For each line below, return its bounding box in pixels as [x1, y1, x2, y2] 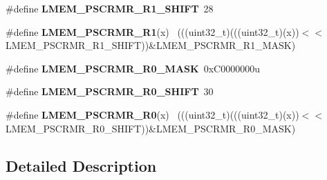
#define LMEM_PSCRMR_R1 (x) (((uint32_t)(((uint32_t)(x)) [6, 24, 299, 39]
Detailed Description [6, 154, 157, 176]
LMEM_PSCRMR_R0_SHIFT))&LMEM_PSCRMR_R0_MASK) [6, 121, 296, 135]
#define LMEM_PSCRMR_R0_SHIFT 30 [6, 84, 214, 99]
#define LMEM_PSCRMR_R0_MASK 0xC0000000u [6, 61, 260, 75]
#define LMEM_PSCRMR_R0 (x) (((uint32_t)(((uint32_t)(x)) [6, 107, 299, 121]
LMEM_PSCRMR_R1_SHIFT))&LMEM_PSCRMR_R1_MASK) [6, 38, 296, 52]
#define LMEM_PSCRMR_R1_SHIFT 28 [6, 1, 214, 15]
